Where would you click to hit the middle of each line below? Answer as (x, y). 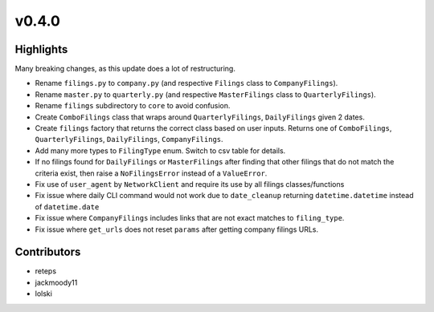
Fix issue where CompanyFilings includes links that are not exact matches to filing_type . (190, 218)
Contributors (48, 252)
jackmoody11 (56, 282)
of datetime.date (67, 207)
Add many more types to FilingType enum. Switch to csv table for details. (160, 150)
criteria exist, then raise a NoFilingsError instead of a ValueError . (151, 173)
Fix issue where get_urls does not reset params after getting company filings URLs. (177, 229)
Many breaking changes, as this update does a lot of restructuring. (125, 69)
